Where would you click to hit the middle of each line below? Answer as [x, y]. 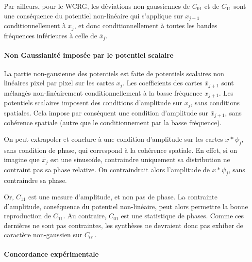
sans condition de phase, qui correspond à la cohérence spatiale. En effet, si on [121, 150]
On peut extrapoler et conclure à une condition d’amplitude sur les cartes [114, 139]
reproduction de [27, 216]
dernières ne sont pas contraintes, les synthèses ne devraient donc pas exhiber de [124, 225]
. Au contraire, [85, 216]
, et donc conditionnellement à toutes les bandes [146, 25]
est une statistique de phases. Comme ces [183, 216]
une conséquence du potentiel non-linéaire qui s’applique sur [93, 15]
